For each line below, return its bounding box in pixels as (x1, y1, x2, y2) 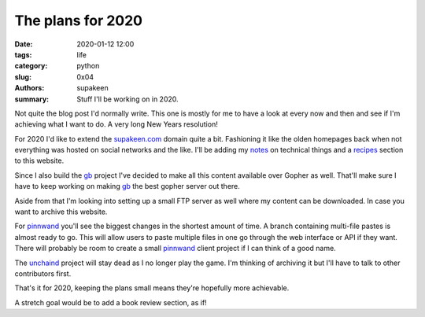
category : (14, 61, 48, 71)
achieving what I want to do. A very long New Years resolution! (14, 120, 218, 129)
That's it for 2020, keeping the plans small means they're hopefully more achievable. (14, 283, 290, 293)
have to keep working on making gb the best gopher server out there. (14, 182, 240, 191)
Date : (14, 39, 33, 49)
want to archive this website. (14, 207, 108, 216)
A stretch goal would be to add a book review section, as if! (14, 297, 208, 307)
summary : (14, 94, 50, 104)
